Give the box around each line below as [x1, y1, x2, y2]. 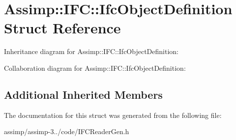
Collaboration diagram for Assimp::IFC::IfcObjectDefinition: [4, 62, 186, 73]
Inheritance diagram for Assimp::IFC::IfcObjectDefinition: [4, 46, 178, 56]
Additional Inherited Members [4, 86, 163, 102]
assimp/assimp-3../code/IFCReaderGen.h [4, 126, 129, 137]
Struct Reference [4, 18, 121, 38]
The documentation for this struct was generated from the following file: [4, 110, 222, 120]
